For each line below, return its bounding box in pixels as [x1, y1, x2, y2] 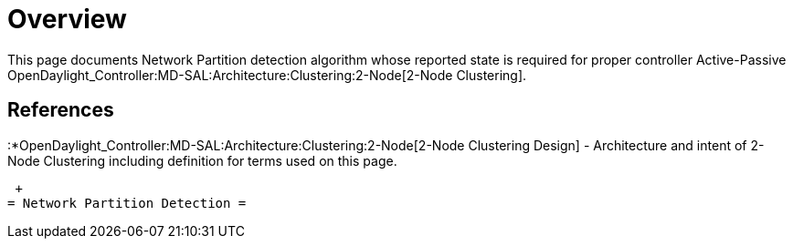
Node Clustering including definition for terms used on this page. [7, 152, 397, 169]
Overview [7, 4, 127, 35]
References [7, 98, 114, 122]
